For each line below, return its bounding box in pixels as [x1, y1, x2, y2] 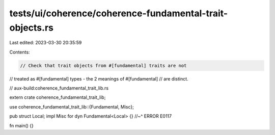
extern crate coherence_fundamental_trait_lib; [9, 94, 106, 100]
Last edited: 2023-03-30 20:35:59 [9, 40, 82, 46]
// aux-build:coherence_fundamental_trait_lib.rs [9, 85, 109, 91]
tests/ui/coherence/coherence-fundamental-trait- [9, 8, 228, 19]
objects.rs [9, 22, 53, 33]
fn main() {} [9, 122, 34, 128]
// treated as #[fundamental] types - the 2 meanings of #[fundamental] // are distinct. [9, 75, 188, 82]
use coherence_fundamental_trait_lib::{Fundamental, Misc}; [9, 103, 134, 110]
